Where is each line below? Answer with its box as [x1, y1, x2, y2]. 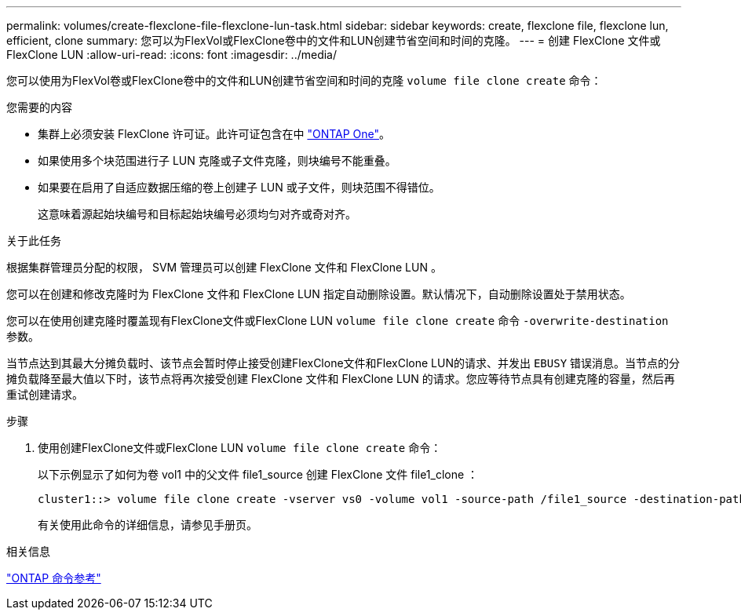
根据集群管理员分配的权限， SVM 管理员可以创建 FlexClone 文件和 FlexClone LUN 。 [6, 261, 442, 274]
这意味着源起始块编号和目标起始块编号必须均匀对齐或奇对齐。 [38, 207, 356, 221]
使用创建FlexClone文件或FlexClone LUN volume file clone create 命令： [38, 441, 442, 454]
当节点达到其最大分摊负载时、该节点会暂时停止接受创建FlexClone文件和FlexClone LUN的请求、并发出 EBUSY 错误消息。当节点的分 [6, 356, 681, 370]
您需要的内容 [6, 100, 72, 114]
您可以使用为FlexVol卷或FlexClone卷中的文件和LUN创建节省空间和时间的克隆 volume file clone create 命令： [6, 74, 602, 87]
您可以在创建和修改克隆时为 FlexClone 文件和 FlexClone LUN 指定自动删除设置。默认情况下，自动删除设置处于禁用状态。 [6, 287, 631, 301]
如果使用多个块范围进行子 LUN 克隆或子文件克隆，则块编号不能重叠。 [38, 154, 396, 167]
